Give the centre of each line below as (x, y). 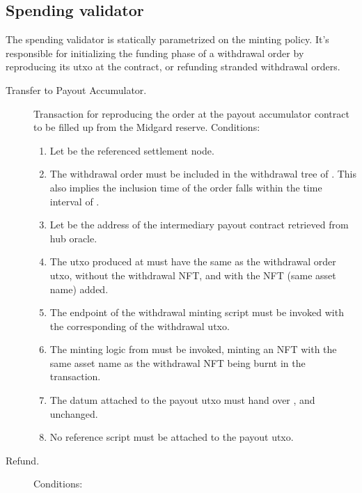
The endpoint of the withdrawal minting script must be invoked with (197, 312)
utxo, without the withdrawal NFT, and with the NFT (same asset (193, 275)
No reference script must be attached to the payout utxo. (172, 437)
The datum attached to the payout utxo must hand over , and (182, 400)
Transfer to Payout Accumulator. (76, 89)
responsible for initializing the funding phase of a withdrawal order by (155, 53)
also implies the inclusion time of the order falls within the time (186, 187)
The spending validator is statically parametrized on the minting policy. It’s (167, 39)
